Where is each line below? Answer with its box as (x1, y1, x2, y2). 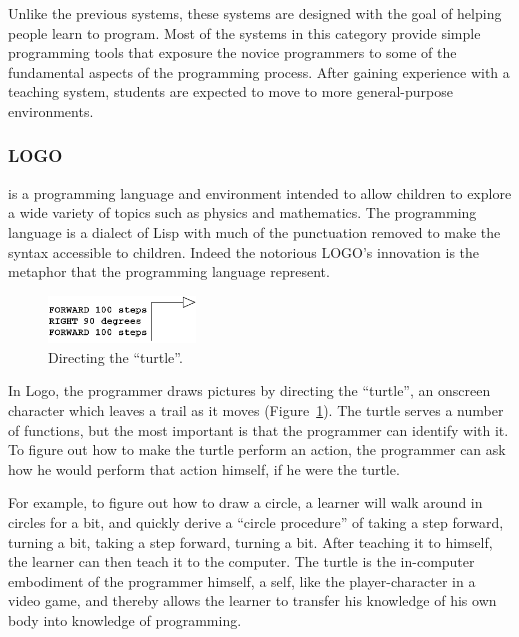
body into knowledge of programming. (8, 609, 242, 630)
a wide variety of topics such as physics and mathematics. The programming (8, 202, 477, 223)
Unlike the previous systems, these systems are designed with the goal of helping (8, 3, 502, 23)
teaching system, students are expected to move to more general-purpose (8, 81, 453, 102)
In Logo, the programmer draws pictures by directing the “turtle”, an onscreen (8, 380, 491, 401)
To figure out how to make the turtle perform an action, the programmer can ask (8, 439, 506, 460)
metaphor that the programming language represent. (8, 261, 330, 282)
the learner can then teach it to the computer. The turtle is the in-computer (8, 551, 475, 572)
